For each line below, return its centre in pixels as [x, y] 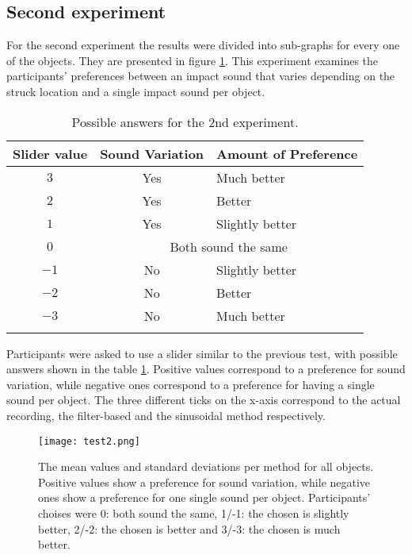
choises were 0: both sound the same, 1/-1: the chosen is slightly [194, 513]
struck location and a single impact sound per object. [136, 91]
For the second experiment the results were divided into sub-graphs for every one [203, 45]
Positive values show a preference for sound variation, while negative [204, 482]
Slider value [50, 153]
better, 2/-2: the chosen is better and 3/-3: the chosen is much [189, 528]
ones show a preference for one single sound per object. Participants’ [204, 497]
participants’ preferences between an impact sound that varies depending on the [201, 76]
